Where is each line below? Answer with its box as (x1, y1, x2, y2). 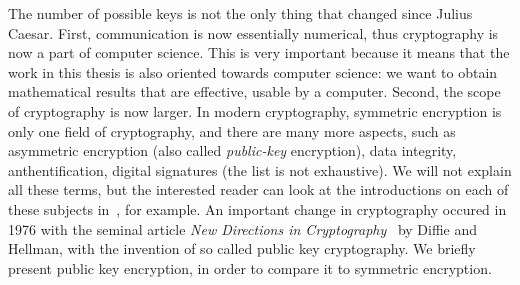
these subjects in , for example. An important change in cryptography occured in (8, 198, 507, 219)
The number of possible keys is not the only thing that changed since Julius (8, 3, 473, 23)
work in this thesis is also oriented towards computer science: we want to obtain (8, 61, 498, 82)
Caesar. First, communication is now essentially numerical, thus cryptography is (8, 22, 499, 43)
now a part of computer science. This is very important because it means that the (8, 42, 510, 63)
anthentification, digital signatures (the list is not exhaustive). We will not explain (8, 159, 512, 180)
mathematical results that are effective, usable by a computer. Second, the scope (8, 81, 501, 102)
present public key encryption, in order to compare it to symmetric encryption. (8, 257, 492, 278)
